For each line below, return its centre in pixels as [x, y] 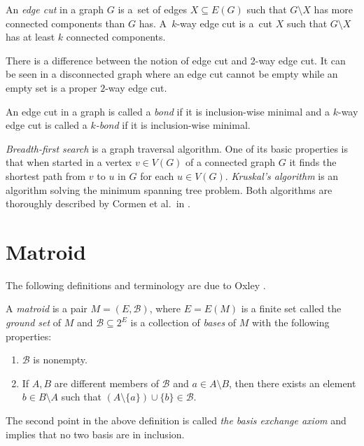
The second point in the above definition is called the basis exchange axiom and [176, 420]
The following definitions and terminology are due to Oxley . [136, 285]
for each [157, 175]
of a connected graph [231, 162]
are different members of [106, 383]
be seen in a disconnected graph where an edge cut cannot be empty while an [172, 74]
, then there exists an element [293, 383]
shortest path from [46, 175]
